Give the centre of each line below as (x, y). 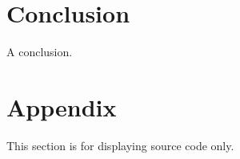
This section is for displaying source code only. (120, 145)
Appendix (62, 106)
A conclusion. (40, 52)
